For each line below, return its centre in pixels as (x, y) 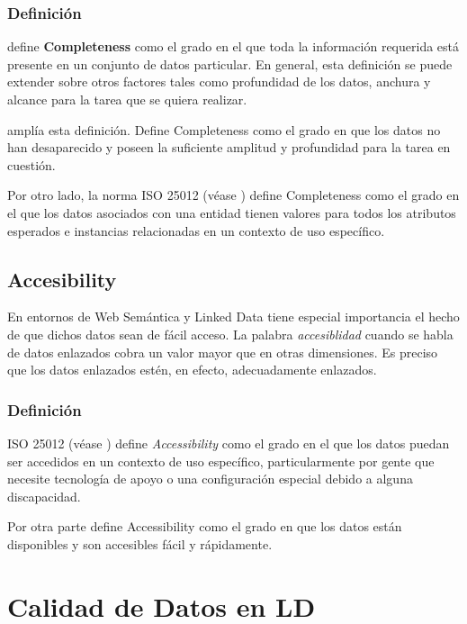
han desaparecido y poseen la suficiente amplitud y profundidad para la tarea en (229, 147)
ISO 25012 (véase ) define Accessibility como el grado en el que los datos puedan (229, 443)
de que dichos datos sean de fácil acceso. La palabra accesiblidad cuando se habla (230, 334)
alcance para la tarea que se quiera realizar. (127, 99)
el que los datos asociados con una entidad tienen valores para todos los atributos (232, 212)
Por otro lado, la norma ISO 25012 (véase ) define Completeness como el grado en (233, 195)
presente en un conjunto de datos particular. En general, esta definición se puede (230, 63)
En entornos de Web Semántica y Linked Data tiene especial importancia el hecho (233, 317)
